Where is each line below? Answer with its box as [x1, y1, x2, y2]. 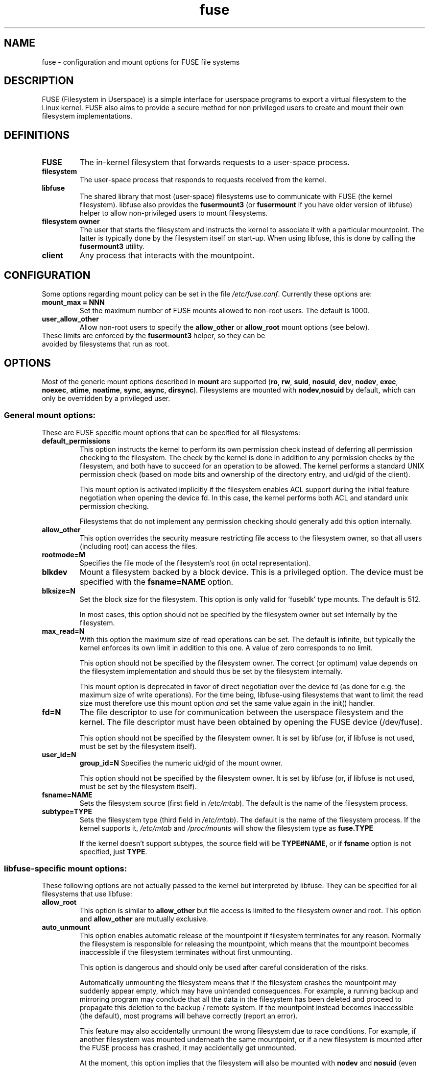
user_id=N [42, 750, 76, 759]
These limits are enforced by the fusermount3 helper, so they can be [42, 331, 265, 340]
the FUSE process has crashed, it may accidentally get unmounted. [79, 1043, 296, 1052]
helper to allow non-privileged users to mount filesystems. [79, 209, 268, 218]
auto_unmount [42, 923, 90, 932]
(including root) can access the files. [79, 542, 197, 550]
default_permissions [42, 436, 111, 445]
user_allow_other [42, 315, 99, 323]
